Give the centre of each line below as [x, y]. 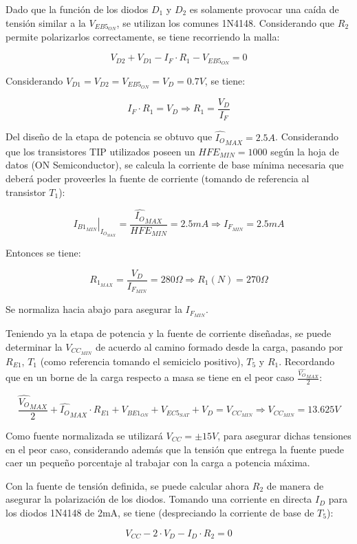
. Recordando [307, 361]
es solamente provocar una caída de [264, 9]
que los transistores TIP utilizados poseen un [100, 151]
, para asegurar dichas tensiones [284, 435]
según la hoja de [305, 151]
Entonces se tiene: [43, 252]
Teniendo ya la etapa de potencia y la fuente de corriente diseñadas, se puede [169, 333]
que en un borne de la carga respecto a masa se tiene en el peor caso [150, 377]
